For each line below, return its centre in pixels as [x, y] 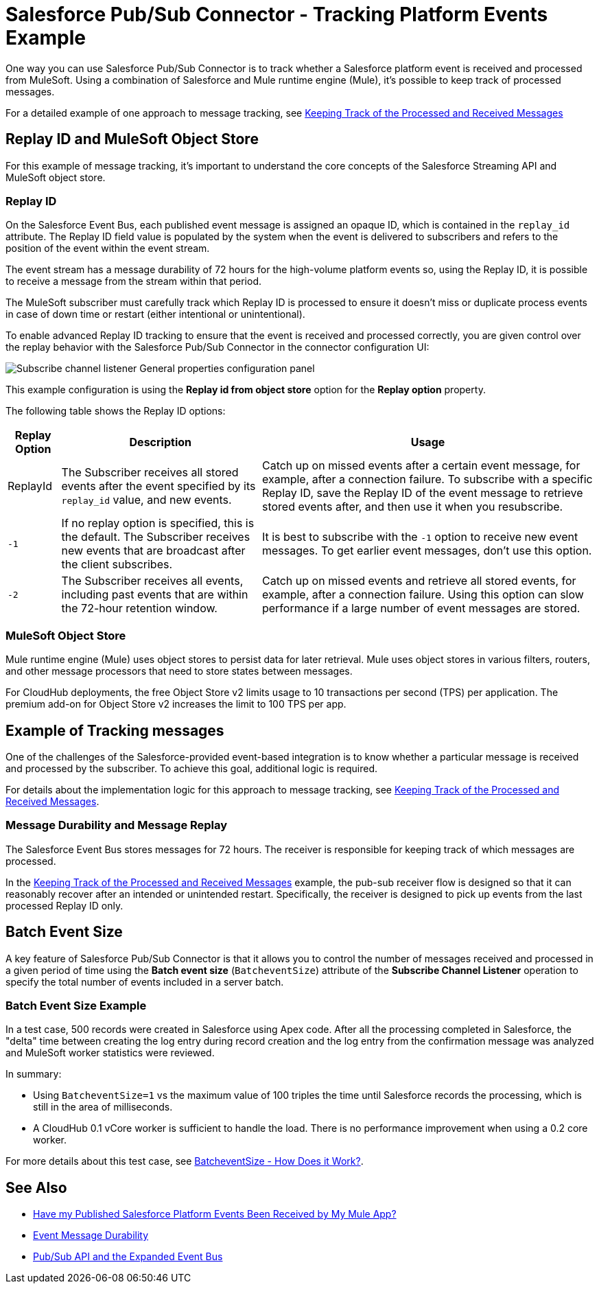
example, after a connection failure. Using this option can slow [423, 595]
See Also [36, 1187]
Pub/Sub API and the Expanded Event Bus [128, 1257]
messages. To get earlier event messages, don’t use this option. [427, 551]
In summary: [34, 1074]
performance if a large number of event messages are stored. [421, 608]
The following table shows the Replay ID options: [116, 411]
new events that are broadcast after [153, 551]
